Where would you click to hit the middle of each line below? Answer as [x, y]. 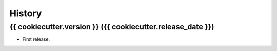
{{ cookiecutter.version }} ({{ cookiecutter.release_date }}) [112, 27]
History [26, 13]
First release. [36, 39]
